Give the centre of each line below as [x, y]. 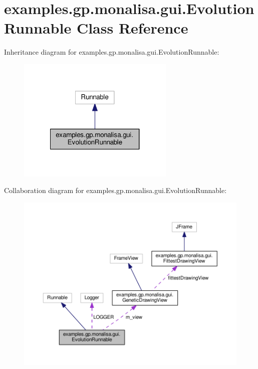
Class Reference [132, 28]
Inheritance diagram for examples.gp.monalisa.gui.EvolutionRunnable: [112, 52]
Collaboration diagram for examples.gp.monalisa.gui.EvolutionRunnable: [115, 190]
